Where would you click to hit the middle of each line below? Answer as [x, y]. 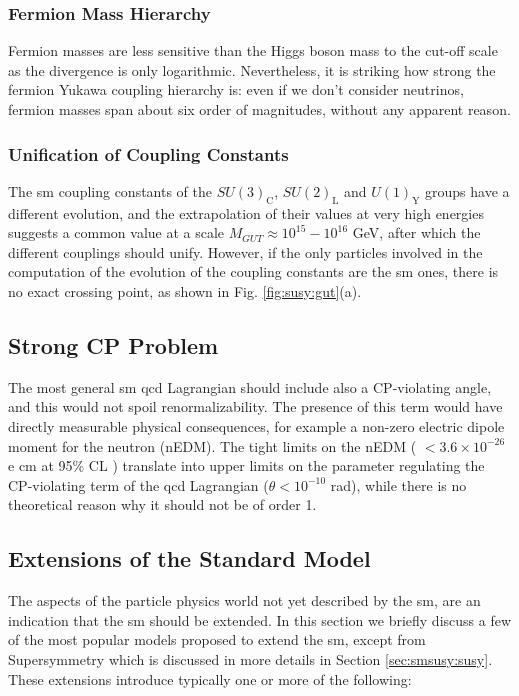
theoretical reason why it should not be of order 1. [162, 504]
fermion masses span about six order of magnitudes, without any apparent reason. [259, 109]
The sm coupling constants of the [110, 190]
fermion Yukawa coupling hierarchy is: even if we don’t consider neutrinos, [236, 89]
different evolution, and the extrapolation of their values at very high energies [246, 212]
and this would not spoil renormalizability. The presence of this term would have [255, 406]
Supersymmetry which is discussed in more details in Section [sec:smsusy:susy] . [250, 658]
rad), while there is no [398, 484]
